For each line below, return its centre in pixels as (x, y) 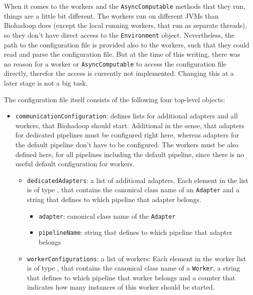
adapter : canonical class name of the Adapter (107, 216)
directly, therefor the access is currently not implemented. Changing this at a (119, 73)
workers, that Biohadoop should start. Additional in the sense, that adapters (130, 125)
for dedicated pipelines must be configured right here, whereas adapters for (127, 135)
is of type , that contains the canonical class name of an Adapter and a (133, 190)
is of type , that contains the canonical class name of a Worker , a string (134, 268)
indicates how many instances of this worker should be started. (121, 287)
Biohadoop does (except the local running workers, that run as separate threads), (126, 25)
